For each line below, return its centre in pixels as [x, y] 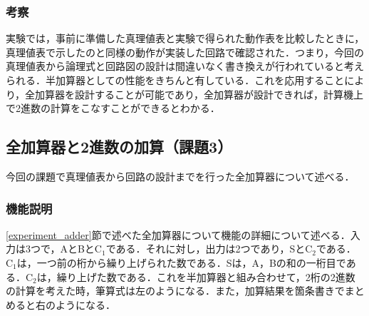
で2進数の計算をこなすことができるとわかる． [113, 108]
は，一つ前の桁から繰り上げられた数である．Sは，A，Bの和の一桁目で [181, 262]
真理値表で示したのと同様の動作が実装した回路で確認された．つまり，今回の [185, 52]
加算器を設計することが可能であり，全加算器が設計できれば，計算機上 [199, 94]
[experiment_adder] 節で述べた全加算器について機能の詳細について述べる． [178, 234]
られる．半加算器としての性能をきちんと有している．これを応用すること [175, 80]
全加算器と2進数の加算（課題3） [119, 147]
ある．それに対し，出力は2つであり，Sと [211, 249]
